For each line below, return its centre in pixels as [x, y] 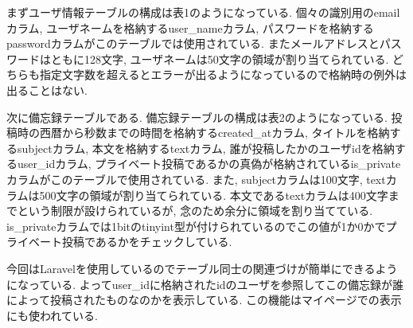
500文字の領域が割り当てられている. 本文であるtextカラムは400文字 [214, 195]
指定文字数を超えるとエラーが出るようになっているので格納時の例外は [223, 74]
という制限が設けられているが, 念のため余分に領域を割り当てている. [195, 211]
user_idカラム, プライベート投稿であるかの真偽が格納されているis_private [209, 164]
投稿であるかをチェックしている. [147, 242]
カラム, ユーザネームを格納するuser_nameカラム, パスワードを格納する [190, 27]
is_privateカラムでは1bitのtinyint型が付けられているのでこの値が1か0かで [196, 226]
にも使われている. [52, 315]
